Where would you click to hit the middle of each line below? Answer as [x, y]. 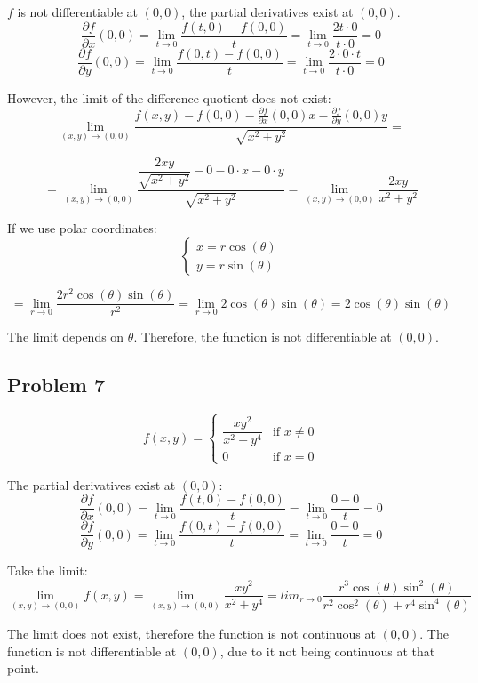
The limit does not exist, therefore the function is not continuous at [191, 633]
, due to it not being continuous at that [327, 651]
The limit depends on [66, 337]
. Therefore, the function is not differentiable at [263, 337]
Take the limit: [48, 571]
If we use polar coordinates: [82, 228]
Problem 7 [56, 385]
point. [23, 668]
